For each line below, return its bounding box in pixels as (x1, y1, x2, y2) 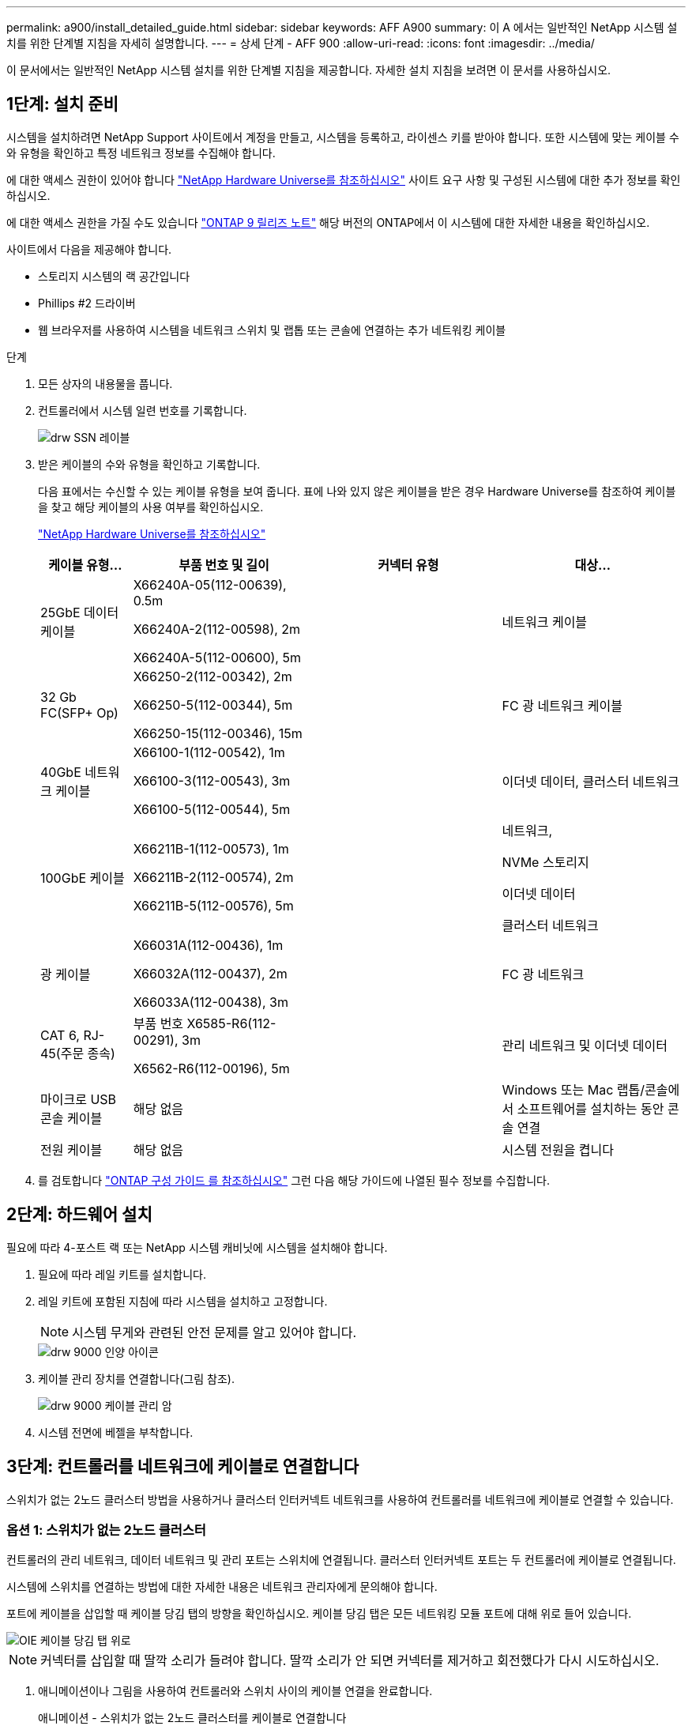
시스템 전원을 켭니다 (502, 1141, 615, 1158)
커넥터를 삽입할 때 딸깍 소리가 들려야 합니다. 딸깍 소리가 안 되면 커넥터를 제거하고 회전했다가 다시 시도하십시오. (40, 1653, 660, 1669)
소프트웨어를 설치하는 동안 (517, 1100, 664, 1117)
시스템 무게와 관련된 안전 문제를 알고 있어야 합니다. (72, 1324, 357, 1340)
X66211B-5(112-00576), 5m (133, 897, 294, 914)
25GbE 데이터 (40, 604, 119, 620)
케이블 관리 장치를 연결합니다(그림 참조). (38, 1371, 235, 1385)
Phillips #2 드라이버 (38, 296, 136, 310)
